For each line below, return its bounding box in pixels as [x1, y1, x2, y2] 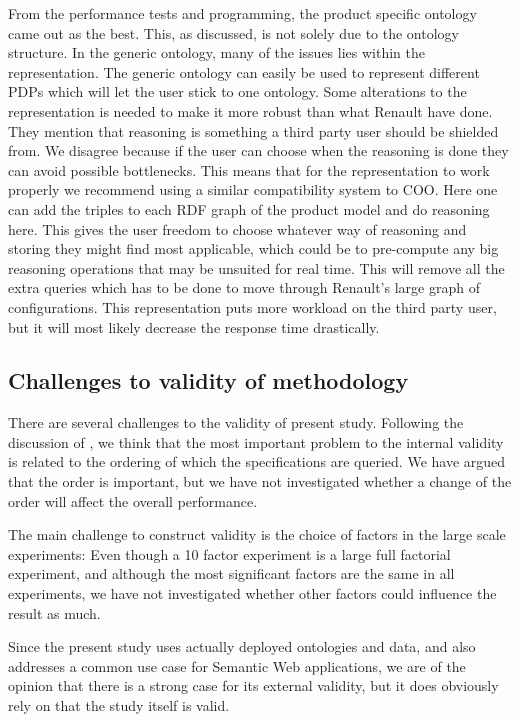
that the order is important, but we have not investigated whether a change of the [8, 471, 512, 492]
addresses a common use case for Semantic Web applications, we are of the [8, 655, 466, 676]
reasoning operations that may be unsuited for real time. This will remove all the [8, 257, 505, 278]
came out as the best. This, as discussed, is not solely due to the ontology [8, 22, 459, 43]
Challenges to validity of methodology [8, 365, 409, 396]
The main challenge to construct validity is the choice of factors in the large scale [8, 524, 506, 545]
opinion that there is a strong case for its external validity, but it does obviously [8, 675, 499, 696]
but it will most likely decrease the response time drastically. [8, 316, 380, 337]
